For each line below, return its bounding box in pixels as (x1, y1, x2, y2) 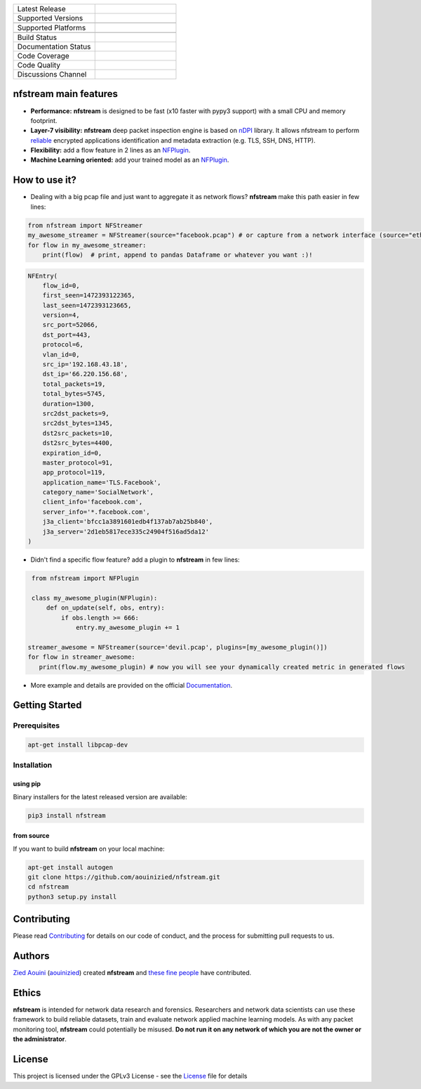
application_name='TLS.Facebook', (42, 478, 161, 486)
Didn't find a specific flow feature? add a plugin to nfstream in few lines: (30, 555, 240, 564)
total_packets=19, (42, 380, 106, 388)
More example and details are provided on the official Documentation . (30, 681, 233, 689)
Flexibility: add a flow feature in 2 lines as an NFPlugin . (30, 146, 191, 155)
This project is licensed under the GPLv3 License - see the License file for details (13, 1072, 248, 1081)
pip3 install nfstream (27, 811, 106, 819)
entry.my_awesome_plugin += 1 (76, 623, 180, 631)
